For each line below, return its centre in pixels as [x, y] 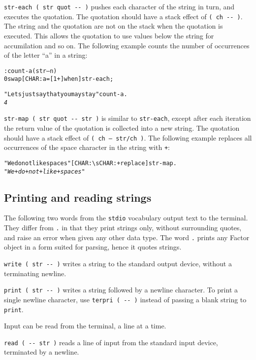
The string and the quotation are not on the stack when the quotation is [113, 26]
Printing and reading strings [78, 197]
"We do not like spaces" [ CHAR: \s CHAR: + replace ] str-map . [90, 163]
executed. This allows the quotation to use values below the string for [109, 35]
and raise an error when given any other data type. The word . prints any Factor [127, 237]
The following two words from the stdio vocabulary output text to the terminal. [126, 218]
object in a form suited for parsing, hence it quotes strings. [93, 247]
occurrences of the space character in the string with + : [87, 147]
